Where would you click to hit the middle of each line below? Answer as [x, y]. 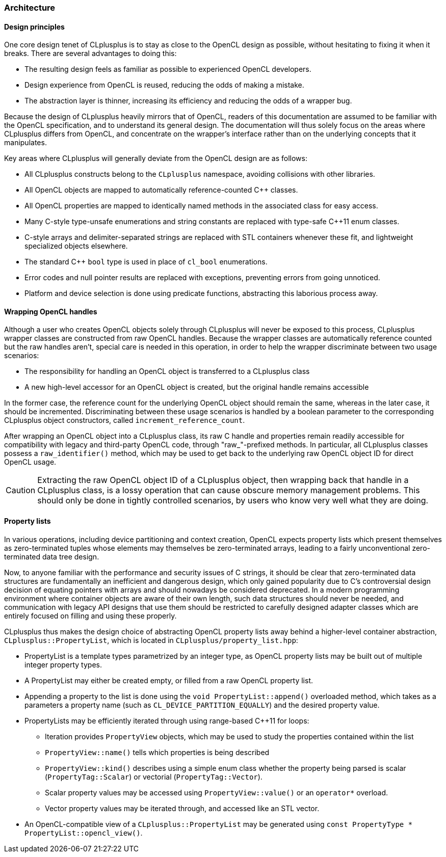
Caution [21, 490]
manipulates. [25, 143]
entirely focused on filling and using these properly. [90, 615]
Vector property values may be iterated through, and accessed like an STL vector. [182, 808]
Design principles [34, 26]
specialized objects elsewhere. [76, 246]
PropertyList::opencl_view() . [84, 833]
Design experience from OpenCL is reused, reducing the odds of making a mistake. [164, 85]
